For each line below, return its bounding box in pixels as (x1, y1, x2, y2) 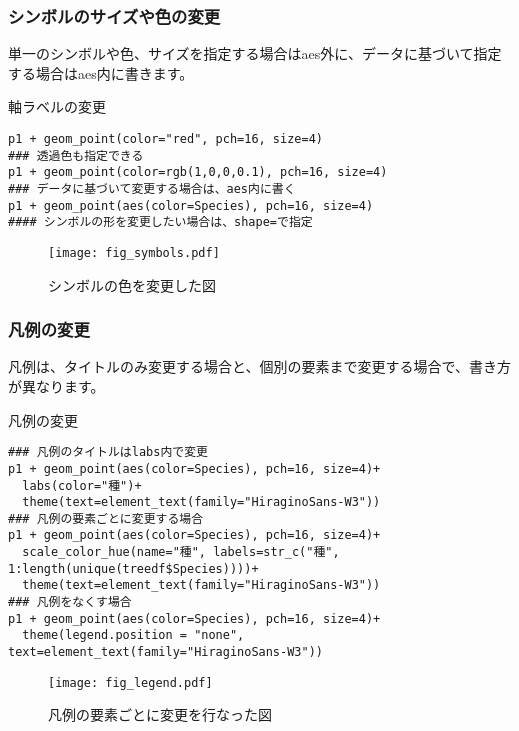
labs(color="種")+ (22, 478, 142, 493)
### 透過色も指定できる (8, 148, 144, 163)
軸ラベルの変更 (8, 96, 106, 117)
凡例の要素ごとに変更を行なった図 (48, 704, 272, 725)
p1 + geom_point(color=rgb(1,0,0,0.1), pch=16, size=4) (8, 165, 388, 180)
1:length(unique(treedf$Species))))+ (8, 561, 259, 576)
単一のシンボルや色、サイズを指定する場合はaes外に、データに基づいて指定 (8, 43, 502, 64)
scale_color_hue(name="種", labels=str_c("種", (22, 545, 340, 560)
